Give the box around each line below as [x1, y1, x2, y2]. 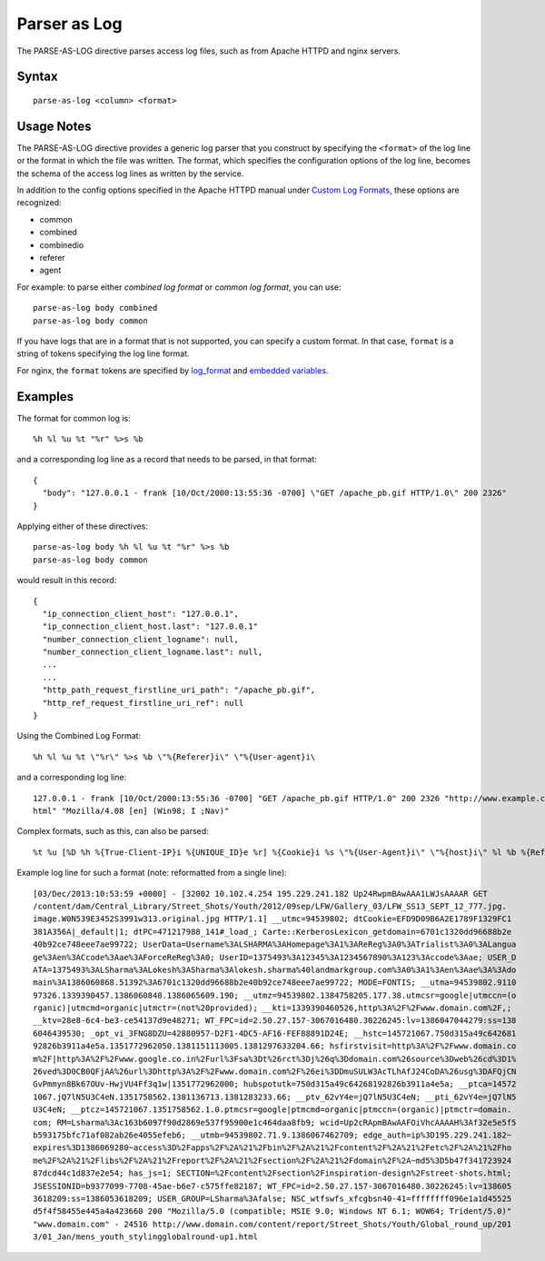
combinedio [39, 239, 84, 250]
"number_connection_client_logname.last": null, [42, 647, 263, 658]
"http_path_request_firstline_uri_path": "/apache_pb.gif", [42, 685, 316, 695]
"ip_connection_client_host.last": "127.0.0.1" [42, 621, 259, 631]
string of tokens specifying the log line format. [16, 348, 190, 359]
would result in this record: [16, 575, 117, 586]
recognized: [16, 197, 63, 208]
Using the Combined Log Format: [16, 730, 141, 741]
